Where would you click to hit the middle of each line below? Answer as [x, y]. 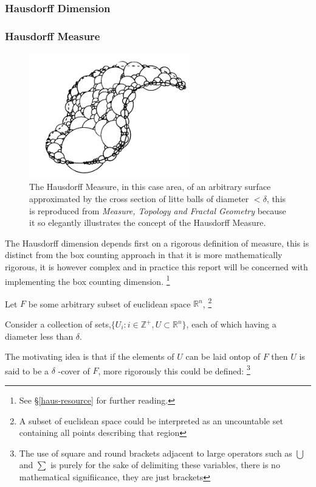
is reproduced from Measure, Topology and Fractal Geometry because [158, 210]
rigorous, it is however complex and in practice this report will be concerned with [156, 266]
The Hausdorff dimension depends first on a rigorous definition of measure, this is [157, 243]
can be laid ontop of [223, 356]
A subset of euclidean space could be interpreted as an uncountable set [151, 420]
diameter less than [39, 336]
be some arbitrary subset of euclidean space [109, 303]
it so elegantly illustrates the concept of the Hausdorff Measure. [148, 222]
